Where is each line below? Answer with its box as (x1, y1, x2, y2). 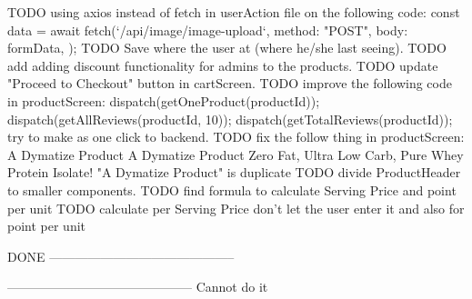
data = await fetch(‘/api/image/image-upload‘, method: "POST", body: (7, 20, 408, 39)
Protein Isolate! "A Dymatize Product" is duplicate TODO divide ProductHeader (7, 163, 461, 182)
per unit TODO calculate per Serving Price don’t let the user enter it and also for (7, 198, 465, 217)
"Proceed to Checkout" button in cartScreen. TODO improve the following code (7, 74, 452, 93)
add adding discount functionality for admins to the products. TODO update (7, 55, 438, 75)
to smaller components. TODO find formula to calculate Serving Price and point (7, 180, 457, 199)
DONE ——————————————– (7, 246, 235, 265)
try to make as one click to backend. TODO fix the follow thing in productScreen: (7, 127, 465, 146)
